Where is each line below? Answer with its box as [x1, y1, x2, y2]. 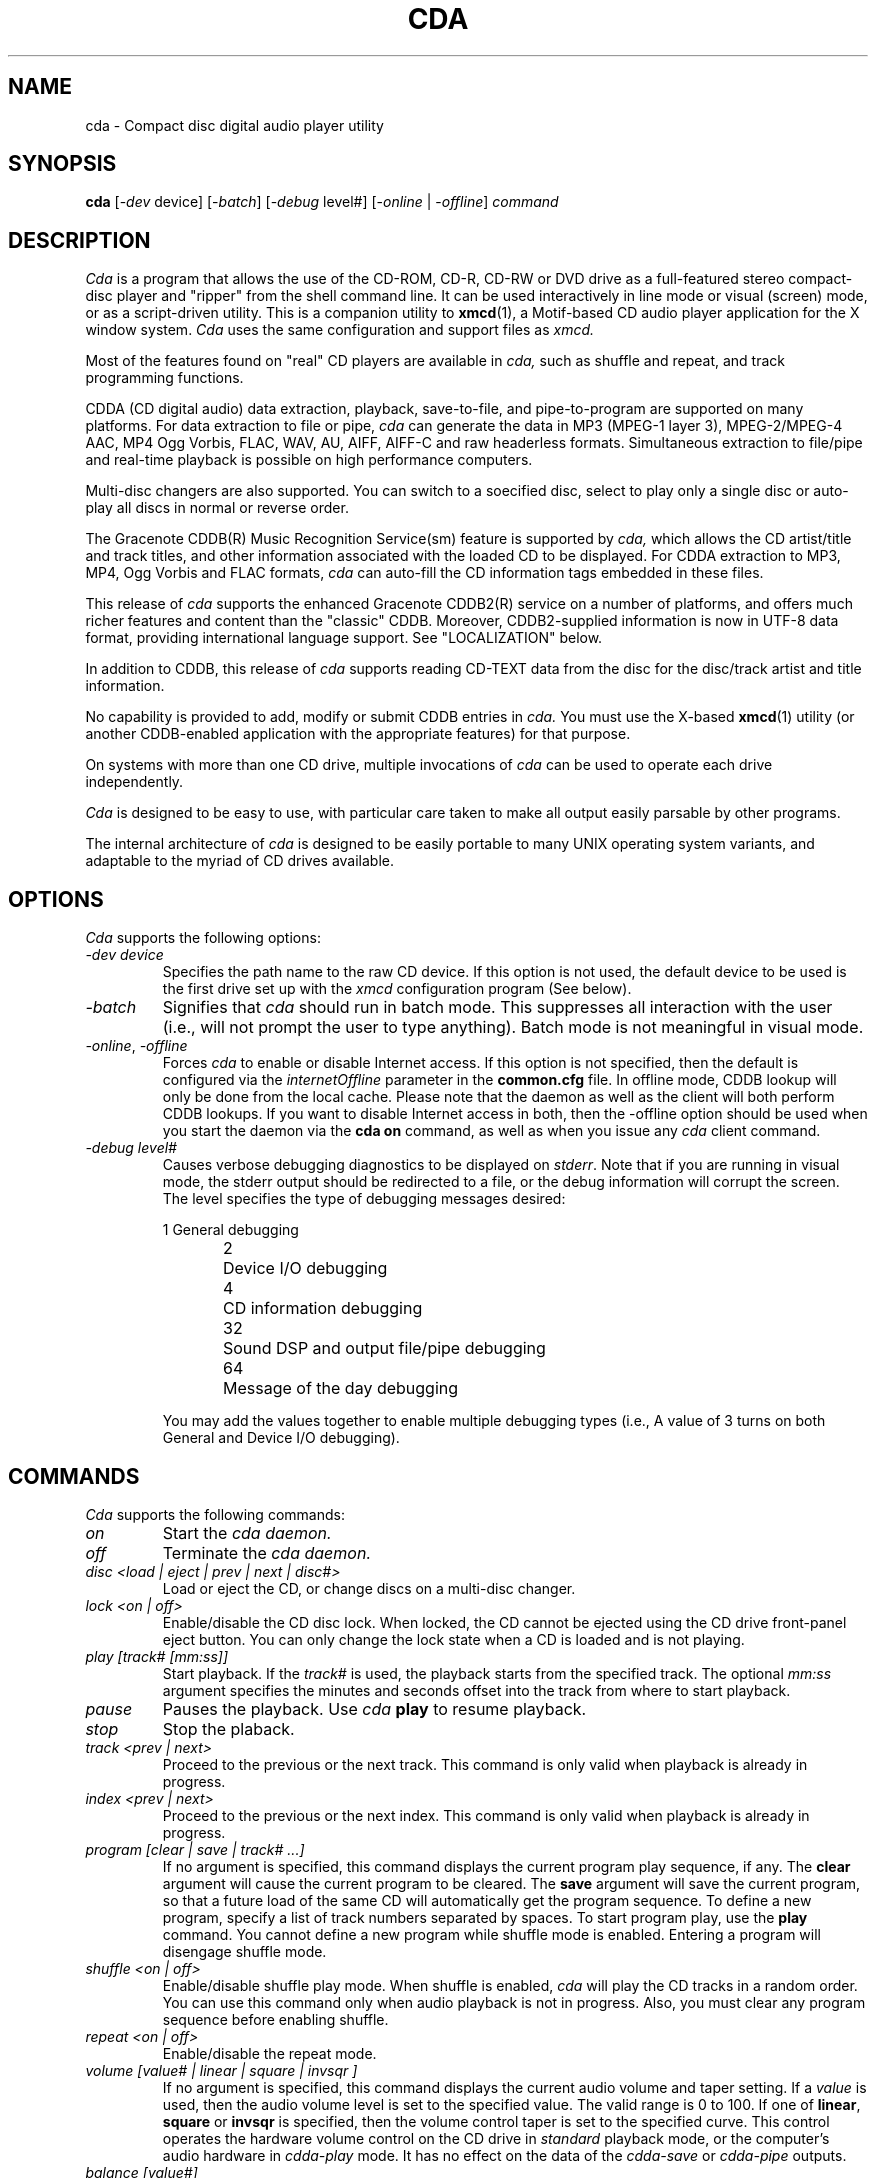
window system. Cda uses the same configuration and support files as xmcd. [85, 321, 595, 339]
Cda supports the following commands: [85, 1505, 345, 1523]
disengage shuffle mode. [162, 1942, 327, 1960]
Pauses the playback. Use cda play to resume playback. [162, 1698, 587, 1719]
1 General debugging [162, 1221, 299, 1239]
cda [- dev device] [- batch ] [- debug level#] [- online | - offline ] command [85, 193, 559, 211]
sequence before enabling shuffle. [162, 2010, 389, 2028]
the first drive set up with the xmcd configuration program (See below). [162, 980, 632, 998]
